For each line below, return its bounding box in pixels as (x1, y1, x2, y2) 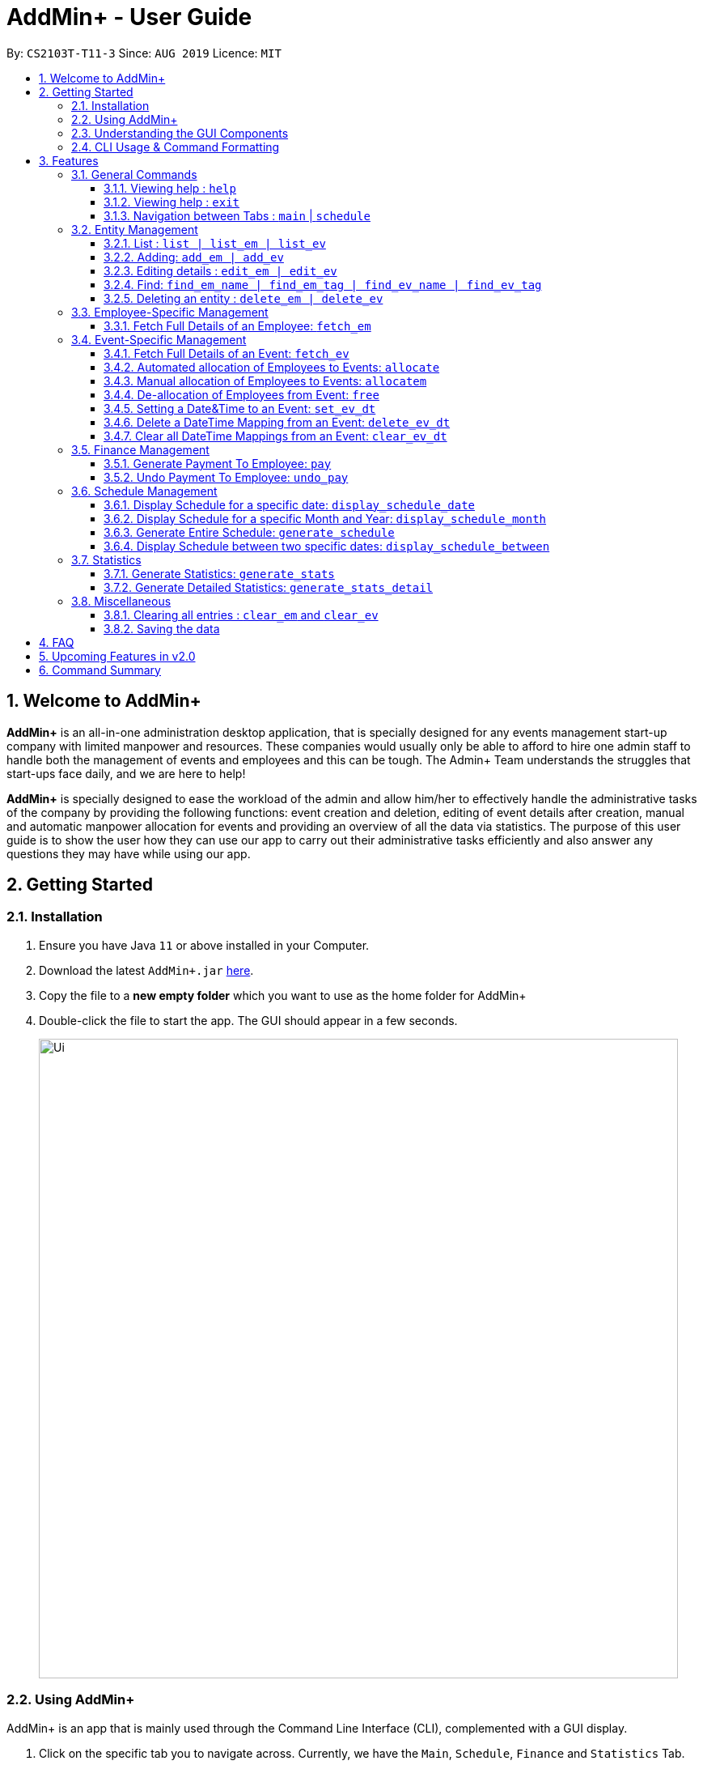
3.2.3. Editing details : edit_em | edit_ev (104, 263, 337, 278)
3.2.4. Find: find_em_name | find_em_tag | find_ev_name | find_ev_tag (104, 277, 542, 291)
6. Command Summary (39, 662, 161, 677)
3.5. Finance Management (71, 442, 210, 457)
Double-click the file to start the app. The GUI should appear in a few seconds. (39, 1013, 458, 1027)
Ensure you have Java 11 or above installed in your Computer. (39, 938, 370, 952)
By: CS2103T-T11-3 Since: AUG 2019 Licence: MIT (6, 45, 282, 60)
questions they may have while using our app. (6, 846, 251, 861)
